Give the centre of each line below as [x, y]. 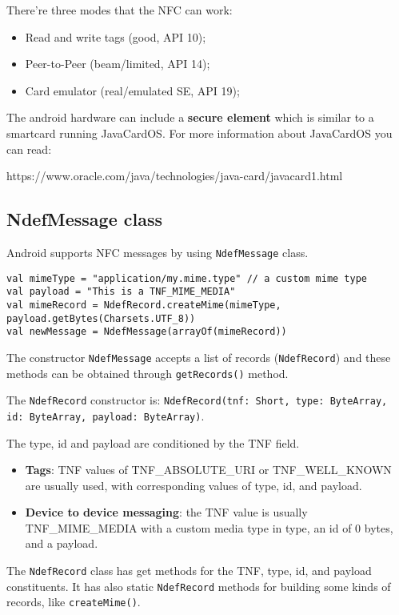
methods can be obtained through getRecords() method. [148, 373]
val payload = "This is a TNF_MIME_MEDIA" [121, 292]
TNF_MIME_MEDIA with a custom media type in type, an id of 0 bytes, [209, 527]
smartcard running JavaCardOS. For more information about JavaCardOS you [199, 133]
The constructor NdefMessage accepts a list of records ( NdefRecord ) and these [199, 357]
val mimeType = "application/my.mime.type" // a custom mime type [187, 278]
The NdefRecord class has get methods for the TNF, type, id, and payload [189, 571]
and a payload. [62, 543]
